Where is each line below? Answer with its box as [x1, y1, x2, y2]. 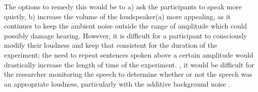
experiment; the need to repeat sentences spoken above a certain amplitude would [4, 49, 254, 60]
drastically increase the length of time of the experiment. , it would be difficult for [4, 59, 255, 69]
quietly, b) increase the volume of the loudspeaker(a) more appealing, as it [4, 11, 231, 21]
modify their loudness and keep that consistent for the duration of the [4, 40, 218, 50]
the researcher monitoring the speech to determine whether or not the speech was [4, 69, 253, 79]
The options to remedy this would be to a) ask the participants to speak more [4, 1, 242, 11]
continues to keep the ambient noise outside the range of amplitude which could [4, 21, 247, 31]
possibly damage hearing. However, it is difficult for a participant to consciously [4, 30, 247, 40]
